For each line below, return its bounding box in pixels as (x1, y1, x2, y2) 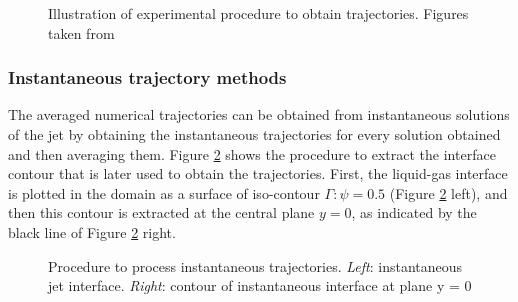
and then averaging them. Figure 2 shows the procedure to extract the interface (8, 143, 496, 164)
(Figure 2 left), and (389, 182, 508, 203)
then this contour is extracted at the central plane (8, 202, 315, 223)
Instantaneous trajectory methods (8, 65, 287, 90)
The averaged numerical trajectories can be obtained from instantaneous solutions (8, 104, 510, 125)
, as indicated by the (351, 202, 477, 223)
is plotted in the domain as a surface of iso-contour (8, 182, 320, 203)
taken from (48, 22, 115, 43)
